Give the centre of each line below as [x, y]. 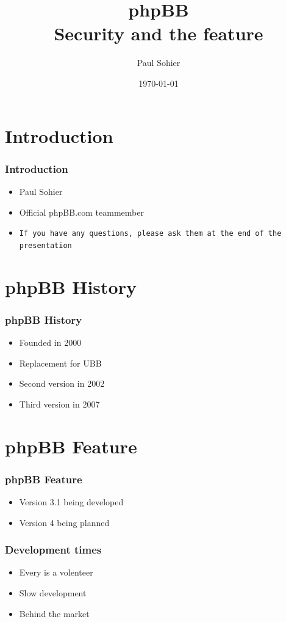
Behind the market [54, 613]
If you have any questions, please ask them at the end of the [150, 234]
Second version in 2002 [62, 383]
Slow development [53, 592]
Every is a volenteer [56, 572]
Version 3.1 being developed [71, 501]
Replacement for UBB [60, 363]
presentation [45, 245]
